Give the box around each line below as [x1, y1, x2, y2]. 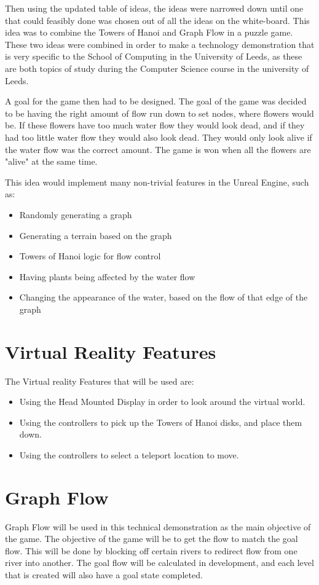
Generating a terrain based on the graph [19, 229, 172, 241]
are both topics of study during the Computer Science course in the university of [5, 61, 309, 74]
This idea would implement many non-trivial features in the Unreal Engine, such [5, 175, 309, 188]
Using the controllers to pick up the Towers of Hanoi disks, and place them [19, 415, 302, 428]
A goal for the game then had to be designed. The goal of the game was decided [5, 95, 307, 108]
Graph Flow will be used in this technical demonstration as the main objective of [5, 520, 311, 533]
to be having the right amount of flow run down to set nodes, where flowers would [5, 106, 314, 119]
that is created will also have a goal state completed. [5, 568, 203, 581]
